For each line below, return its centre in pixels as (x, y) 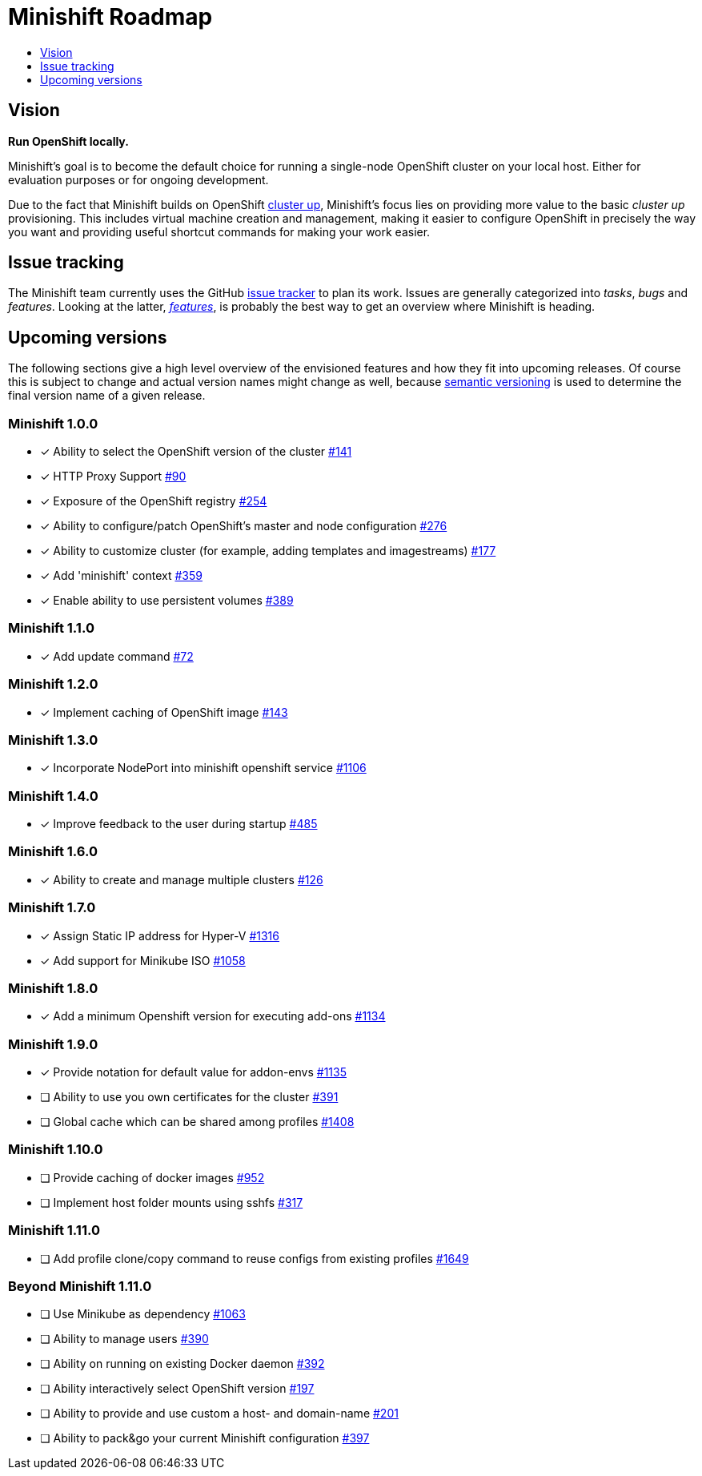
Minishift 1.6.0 (53, 852)
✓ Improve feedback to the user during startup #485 (179, 824)
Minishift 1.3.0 (53, 740)
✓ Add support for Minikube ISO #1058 (143, 960)
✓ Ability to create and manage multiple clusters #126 (182, 879)
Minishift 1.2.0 (53, 684)
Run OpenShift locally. (68, 141)
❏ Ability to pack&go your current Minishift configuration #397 (205, 1438)
